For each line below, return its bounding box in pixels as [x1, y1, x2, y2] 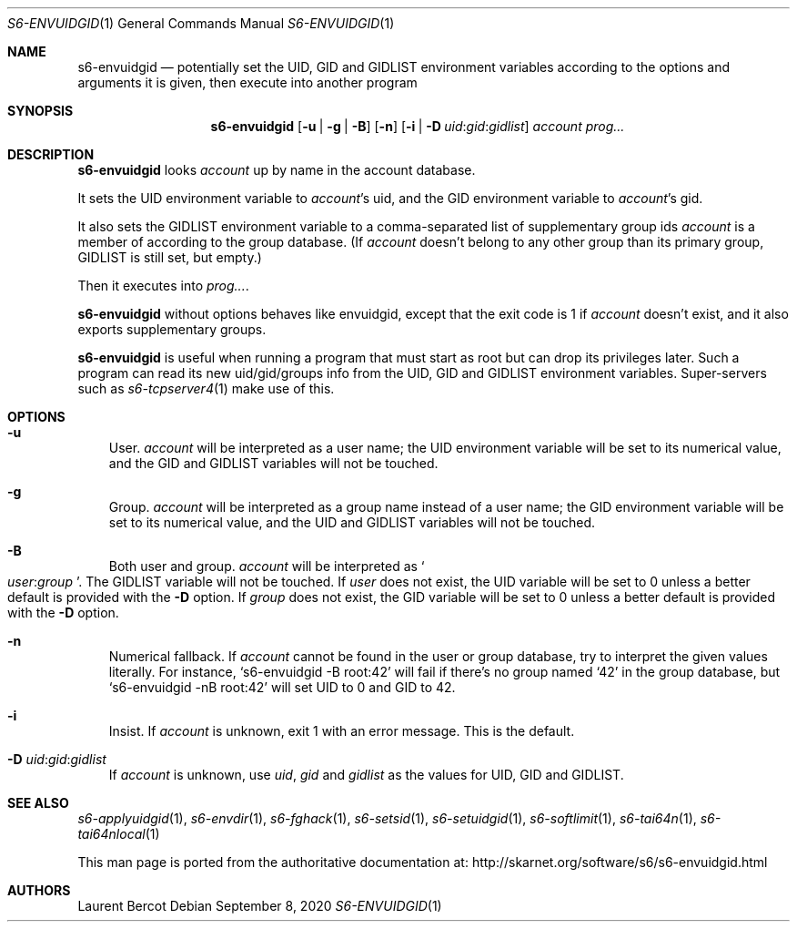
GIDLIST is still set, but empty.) [77, 250, 262, 265]
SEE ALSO [7, 795, 69, 811]
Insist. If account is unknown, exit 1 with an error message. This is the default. [108, 723, 575, 739]
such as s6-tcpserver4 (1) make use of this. [77, 381, 335, 396]
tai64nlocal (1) [77, 826, 160, 842]
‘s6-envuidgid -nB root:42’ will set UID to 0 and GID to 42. [108, 679, 456, 695]
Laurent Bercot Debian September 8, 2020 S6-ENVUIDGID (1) [77, 898, 442, 914]
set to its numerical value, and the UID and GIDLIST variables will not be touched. [108, 515, 596, 530]
